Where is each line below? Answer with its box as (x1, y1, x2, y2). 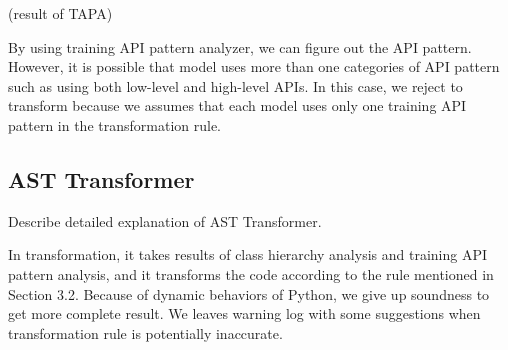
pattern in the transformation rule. (8, 114, 221, 135)
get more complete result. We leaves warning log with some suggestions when (8, 303, 481, 324)
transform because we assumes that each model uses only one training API (8, 95, 467, 116)
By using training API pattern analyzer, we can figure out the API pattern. (8, 36, 472, 57)
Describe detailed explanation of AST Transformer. (8, 210, 322, 231)
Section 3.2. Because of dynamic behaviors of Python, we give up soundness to (8, 283, 490, 304)
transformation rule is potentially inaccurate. (8, 322, 283, 343)
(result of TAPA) (8, 3, 113, 23)
